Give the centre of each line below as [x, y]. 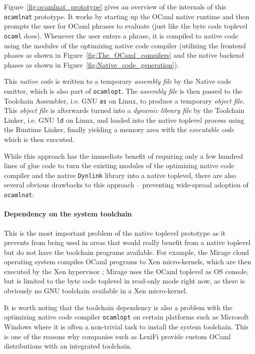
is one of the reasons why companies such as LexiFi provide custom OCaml [117, 336]
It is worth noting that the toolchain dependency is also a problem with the [118, 307]
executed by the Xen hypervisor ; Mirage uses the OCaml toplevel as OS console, [127, 271]
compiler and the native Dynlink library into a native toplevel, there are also [120, 175]
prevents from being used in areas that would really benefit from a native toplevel [127, 242]
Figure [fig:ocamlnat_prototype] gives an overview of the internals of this [115, 6]
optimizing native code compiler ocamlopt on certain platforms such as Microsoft [127, 317]
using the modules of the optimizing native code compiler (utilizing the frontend [125, 45]
